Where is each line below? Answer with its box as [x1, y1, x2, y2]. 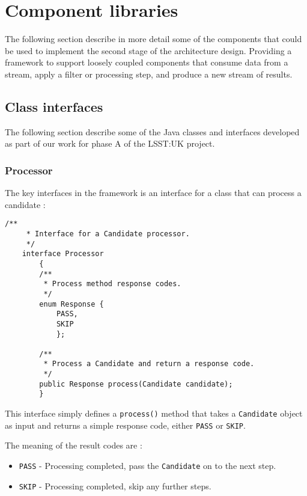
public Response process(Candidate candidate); [39, 379, 233, 388]
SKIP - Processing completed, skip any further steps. [19, 479, 211, 492]
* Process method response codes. [43, 280, 181, 289]
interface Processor [22, 250, 104, 259]
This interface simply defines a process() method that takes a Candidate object [5, 407, 303, 420]
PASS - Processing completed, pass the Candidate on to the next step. [19, 459, 276, 472]
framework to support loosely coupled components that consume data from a [5, 56, 288, 69]
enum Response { [39, 299, 104, 308]
